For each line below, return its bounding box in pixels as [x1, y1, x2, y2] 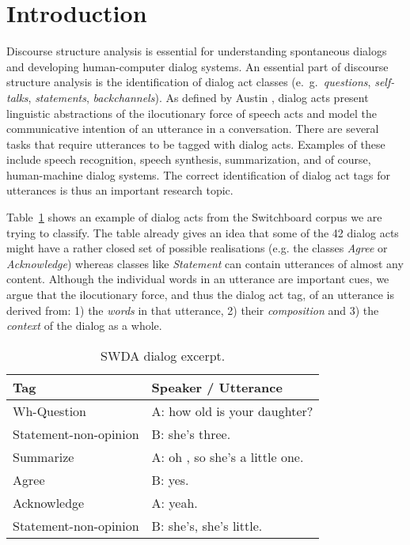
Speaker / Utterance [151, 377, 283, 396]
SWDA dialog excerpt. [101, 346, 226, 365]
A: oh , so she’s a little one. [151, 447, 304, 466]
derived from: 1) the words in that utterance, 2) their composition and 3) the [6, 301, 379, 318]
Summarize [13, 447, 74, 466]
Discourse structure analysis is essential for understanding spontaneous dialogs [6, 43, 387, 59]
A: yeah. [151, 493, 198, 512]
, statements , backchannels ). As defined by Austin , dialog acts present [28, 89, 369, 105]
